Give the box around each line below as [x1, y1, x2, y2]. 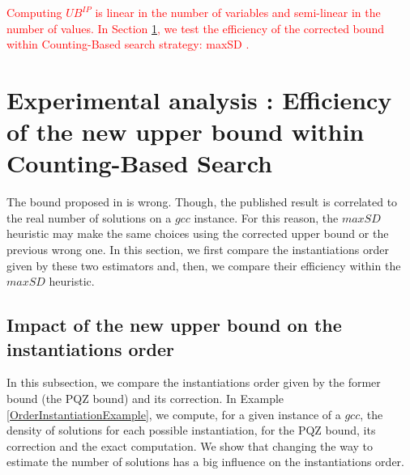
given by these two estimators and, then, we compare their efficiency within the [6, 257, 401, 274]
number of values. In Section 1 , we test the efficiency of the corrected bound [6, 19, 385, 36]
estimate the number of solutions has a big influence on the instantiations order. [6, 453, 404, 470]
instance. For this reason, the [194, 209, 339, 226]
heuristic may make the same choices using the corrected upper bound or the [6, 225, 389, 242]
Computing [6, 4, 62, 20]
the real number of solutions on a [6, 209, 172, 226]
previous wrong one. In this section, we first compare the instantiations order [6, 241, 390, 258]
